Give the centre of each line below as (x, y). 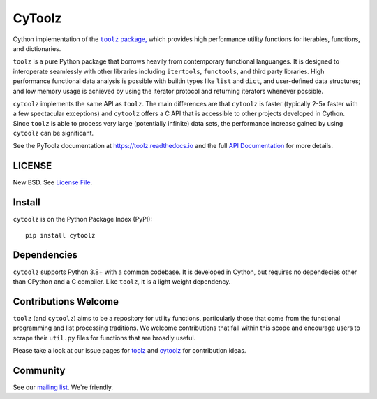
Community (39, 370)
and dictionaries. (37, 48)
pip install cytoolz (60, 235)
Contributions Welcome (66, 302)
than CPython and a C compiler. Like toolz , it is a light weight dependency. (122, 281)
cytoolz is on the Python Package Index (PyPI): (83, 219)
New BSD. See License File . (53, 182)
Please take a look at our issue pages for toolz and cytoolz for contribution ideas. (130, 351)
